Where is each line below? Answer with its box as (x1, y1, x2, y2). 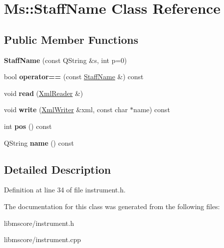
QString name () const (4, 137, 74, 148)
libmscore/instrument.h (4, 217, 74, 228)
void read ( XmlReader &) (4, 88, 83, 98)
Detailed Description (4, 161, 111, 177)
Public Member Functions (4, 31, 138, 47)
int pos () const (4, 121, 52, 131)
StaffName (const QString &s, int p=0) (4, 55, 127, 65)
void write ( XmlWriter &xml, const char (4, 104, 128, 115)
